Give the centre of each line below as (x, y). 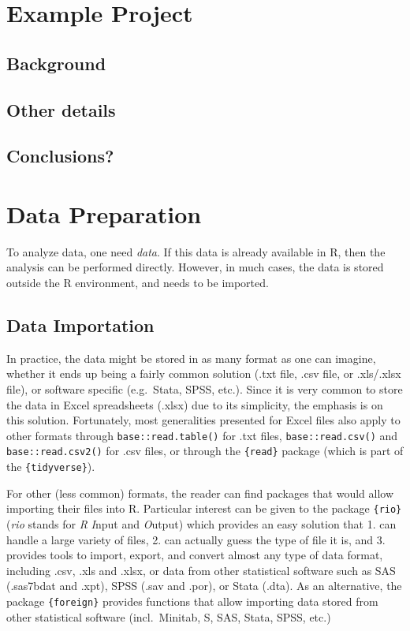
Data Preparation (104, 213)
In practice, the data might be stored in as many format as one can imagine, (191, 358)
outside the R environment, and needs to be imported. (138, 283)
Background (56, 63)
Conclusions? (60, 156)
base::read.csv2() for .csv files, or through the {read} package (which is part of (205, 451)
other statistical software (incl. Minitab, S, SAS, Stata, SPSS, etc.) (169, 616)
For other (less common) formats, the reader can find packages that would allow (200, 493)
